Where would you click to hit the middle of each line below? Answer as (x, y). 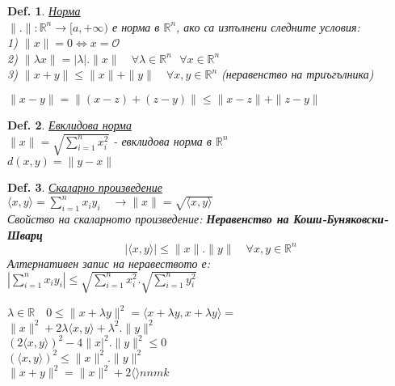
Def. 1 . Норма (44, 11)
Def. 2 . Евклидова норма (69, 124)
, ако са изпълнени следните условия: (268, 26)
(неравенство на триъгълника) (298, 74)
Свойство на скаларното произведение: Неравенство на (148, 218)
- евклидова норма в (162, 140)
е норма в (136, 26)
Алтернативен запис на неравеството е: (109, 263)
